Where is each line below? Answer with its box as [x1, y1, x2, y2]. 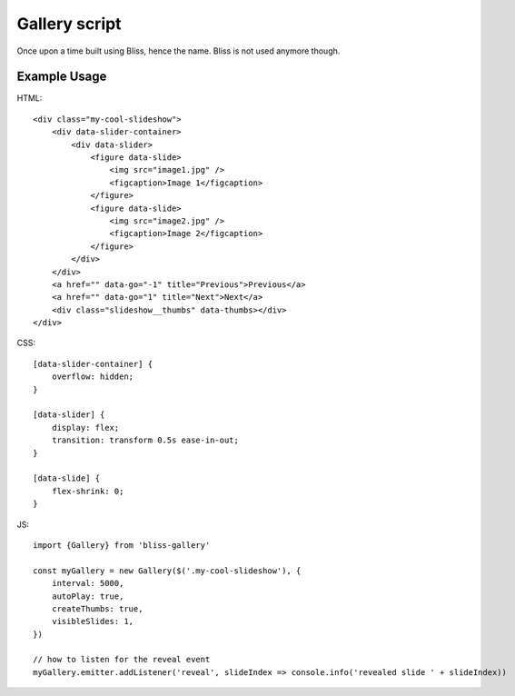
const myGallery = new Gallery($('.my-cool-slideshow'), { [33, 565, 302, 576]
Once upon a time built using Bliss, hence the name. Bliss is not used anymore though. [16, 45, 341, 56]
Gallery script [16, 14, 122, 34]
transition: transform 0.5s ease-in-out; [51, 435, 240, 445]
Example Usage [16, 69, 107, 85]
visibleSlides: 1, [51, 616, 134, 627]
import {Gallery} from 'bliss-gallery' [33, 540, 211, 550]
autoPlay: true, [51, 591, 124, 602]
